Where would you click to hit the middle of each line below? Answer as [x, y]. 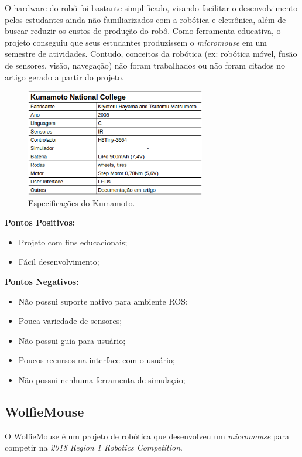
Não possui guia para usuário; [72, 340]
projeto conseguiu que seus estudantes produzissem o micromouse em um [136, 42]
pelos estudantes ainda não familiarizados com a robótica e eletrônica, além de [145, 19]
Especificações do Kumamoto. [82, 202]
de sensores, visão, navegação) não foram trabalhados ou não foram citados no [145, 65]
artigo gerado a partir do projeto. [65, 76]
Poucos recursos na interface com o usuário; [97, 360]
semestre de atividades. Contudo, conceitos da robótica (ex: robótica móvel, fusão [151, 54]
